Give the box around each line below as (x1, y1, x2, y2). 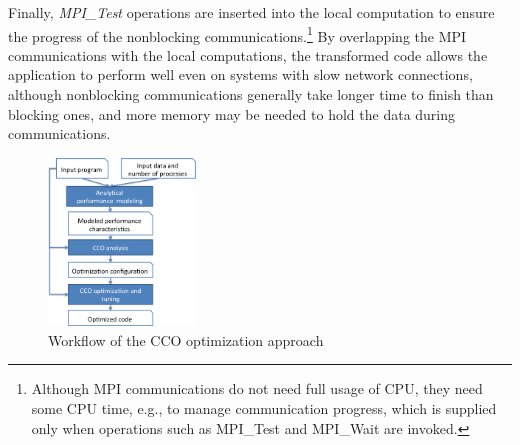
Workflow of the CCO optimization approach (48, 329, 324, 350)
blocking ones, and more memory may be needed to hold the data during (8, 103, 456, 124)
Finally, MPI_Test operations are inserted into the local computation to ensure (8, 2, 495, 22)
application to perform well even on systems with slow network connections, (8, 64, 473, 85)
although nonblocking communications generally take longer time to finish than (8, 84, 494, 105)
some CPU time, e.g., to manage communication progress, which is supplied (31, 397, 497, 418)
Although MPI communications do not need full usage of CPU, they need (31, 378, 483, 399)
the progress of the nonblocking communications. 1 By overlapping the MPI (8, 22, 467, 46)
